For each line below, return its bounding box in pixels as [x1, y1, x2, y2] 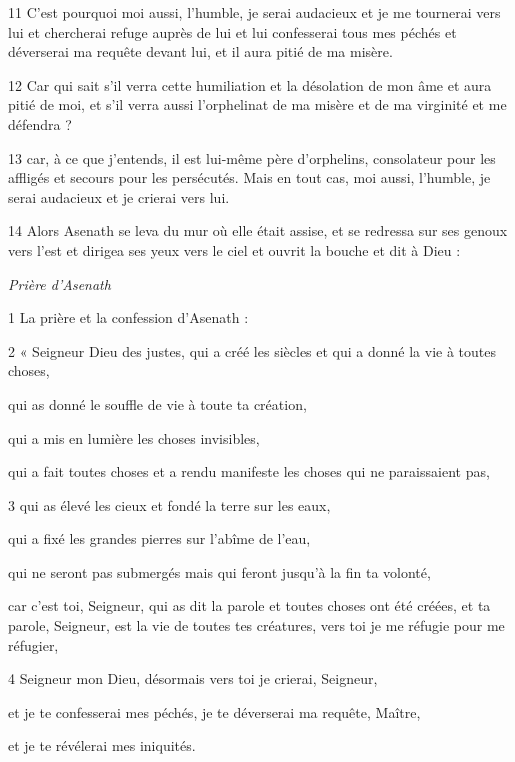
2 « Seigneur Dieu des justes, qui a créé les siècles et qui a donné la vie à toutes [8, 340, 497, 361]
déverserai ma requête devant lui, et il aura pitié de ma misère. [8, 41, 393, 62]
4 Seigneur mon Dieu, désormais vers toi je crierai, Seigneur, [8, 668, 378, 689]
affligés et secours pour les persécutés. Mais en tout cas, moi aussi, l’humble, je [8, 167, 491, 188]
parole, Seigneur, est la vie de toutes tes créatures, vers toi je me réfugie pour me [8, 615, 505, 636]
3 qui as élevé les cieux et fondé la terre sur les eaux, [8, 494, 331, 515]
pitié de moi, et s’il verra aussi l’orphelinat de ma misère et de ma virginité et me [8, 94, 507, 115]
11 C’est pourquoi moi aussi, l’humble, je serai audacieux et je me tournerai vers [8, 2, 501, 22]
